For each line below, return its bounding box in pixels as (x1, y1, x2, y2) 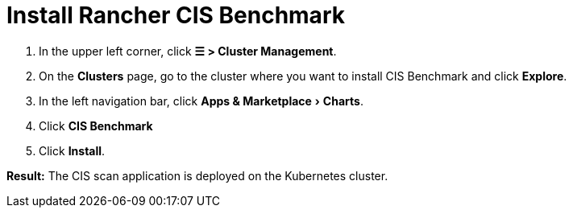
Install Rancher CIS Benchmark (6, 2, 345, 29)
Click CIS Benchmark (39, 118, 153, 133)
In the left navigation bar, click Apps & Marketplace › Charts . (39, 93, 363, 108)
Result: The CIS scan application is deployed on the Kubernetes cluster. (6, 168, 388, 183)
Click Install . (39, 143, 106, 158)
